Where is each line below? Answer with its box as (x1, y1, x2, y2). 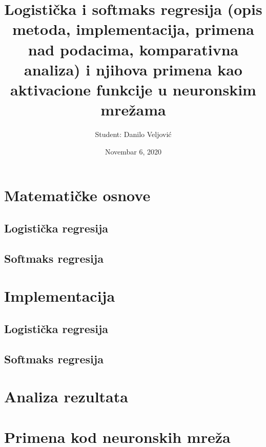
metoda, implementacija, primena (12, 18, 254, 40)
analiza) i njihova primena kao (24, 59, 242, 80)
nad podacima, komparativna (28, 38, 239, 60)
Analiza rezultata (4, 386, 128, 407)
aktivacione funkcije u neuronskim (10, 79, 256, 100)
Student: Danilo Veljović (95, 129, 172, 140)
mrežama (100, 99, 166, 120)
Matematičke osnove (4, 185, 151, 206)
